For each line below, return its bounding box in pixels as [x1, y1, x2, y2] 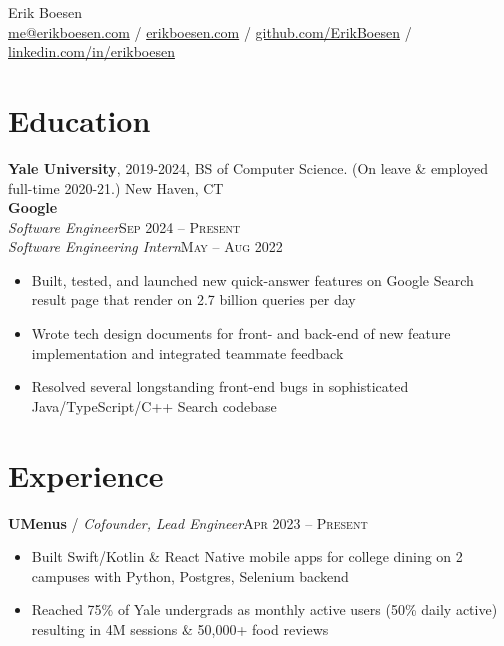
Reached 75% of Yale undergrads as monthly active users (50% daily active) [31, 599, 498, 620]
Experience [8, 454, 164, 495]
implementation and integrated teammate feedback [31, 342, 344, 363]
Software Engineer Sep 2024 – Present [8, 216, 241, 237]
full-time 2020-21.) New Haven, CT [8, 177, 224, 198]
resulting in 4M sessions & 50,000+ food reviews [31, 618, 329, 639]
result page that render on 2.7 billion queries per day [31, 289, 356, 310]
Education [8, 99, 151, 140]
